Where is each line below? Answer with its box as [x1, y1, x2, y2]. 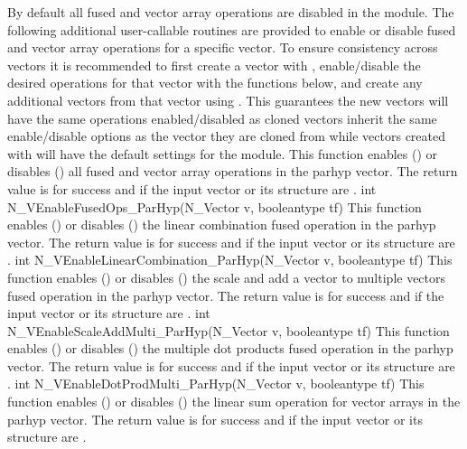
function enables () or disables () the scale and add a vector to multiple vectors [7, 267, 446, 286]
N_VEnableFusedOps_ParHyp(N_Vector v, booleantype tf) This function [7, 197, 422, 216]
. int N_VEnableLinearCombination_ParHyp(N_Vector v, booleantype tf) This [7, 250, 453, 269]
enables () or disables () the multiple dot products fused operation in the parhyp [7, 339, 453, 358]
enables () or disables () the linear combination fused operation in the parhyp [7, 215, 436, 234]
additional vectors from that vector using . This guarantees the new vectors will [7, 90, 449, 109]
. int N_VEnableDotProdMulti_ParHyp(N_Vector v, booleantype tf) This [7, 374, 425, 393]
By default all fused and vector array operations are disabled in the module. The [7, 3, 454, 21]
